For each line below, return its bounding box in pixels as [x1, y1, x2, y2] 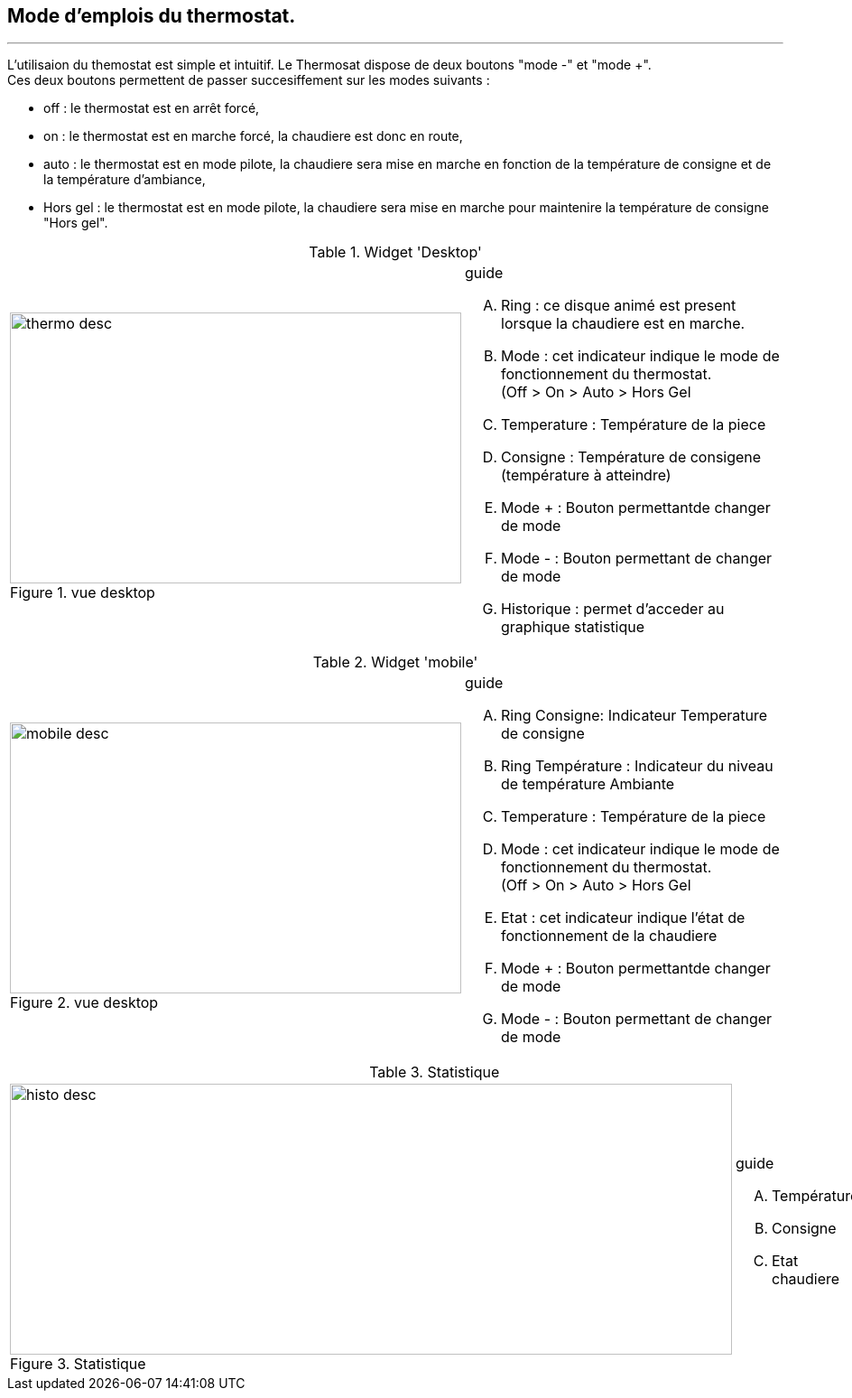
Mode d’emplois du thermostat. [7, 5, 296, 27]
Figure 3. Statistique [10, 1355, 146, 1374]
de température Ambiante [501, 775, 675, 794]
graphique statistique [501, 618, 645, 637]
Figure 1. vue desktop [10, 583, 155, 602]
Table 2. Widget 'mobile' [312, 653, 478, 672]
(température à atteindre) [501, 466, 671, 485]
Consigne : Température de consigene [501, 448, 762, 467]
